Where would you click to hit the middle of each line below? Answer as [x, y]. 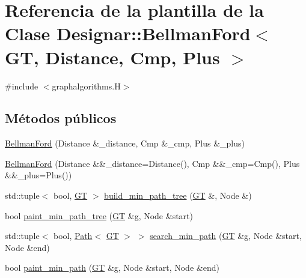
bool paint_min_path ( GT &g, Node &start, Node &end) [112, 267]
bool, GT [70, 195]
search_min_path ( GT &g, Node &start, [226, 236]
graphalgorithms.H [86, 86]
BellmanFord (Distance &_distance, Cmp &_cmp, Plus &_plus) [125, 143]
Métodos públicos [61, 118]
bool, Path [73, 236]
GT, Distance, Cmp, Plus [112, 57]
